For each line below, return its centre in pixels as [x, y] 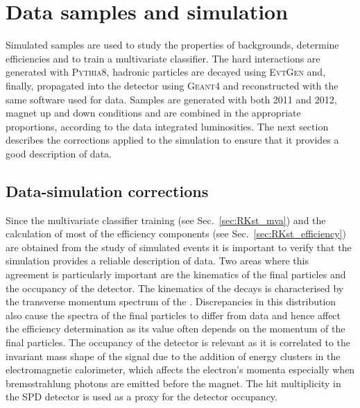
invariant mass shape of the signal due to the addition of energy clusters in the [173, 356]
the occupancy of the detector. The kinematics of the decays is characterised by [175, 288]
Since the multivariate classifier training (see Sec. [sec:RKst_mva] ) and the [166, 220]
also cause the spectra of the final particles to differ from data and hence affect [173, 315]
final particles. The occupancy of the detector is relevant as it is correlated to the [178, 342]
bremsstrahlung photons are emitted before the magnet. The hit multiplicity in [173, 383]
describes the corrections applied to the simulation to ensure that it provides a [172, 140]
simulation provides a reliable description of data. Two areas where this [157, 261]
